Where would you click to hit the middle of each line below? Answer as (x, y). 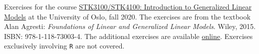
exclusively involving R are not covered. (64, 46)
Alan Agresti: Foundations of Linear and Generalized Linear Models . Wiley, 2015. (130, 26)
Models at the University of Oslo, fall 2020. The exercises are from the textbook (127, 16)
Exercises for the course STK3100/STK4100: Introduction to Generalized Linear (128, 6)
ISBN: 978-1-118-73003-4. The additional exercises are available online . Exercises (128, 36)
